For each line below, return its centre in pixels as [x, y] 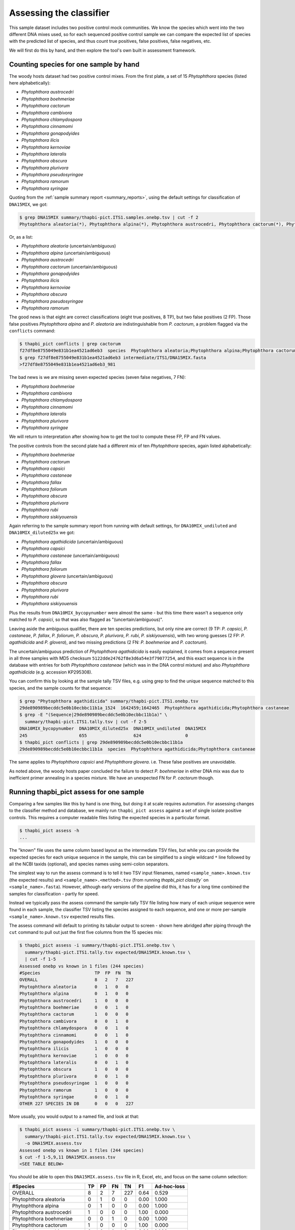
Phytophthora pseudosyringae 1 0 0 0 [74, 1083]
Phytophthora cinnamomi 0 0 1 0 [74, 1035]
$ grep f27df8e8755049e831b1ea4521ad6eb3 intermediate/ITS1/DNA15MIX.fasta [113, 357]
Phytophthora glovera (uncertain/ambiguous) [67, 576]
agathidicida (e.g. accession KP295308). [51, 672]
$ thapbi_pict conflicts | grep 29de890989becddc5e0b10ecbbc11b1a [101, 742]
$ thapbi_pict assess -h [49, 830]
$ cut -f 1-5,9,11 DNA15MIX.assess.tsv [67, 1157]
